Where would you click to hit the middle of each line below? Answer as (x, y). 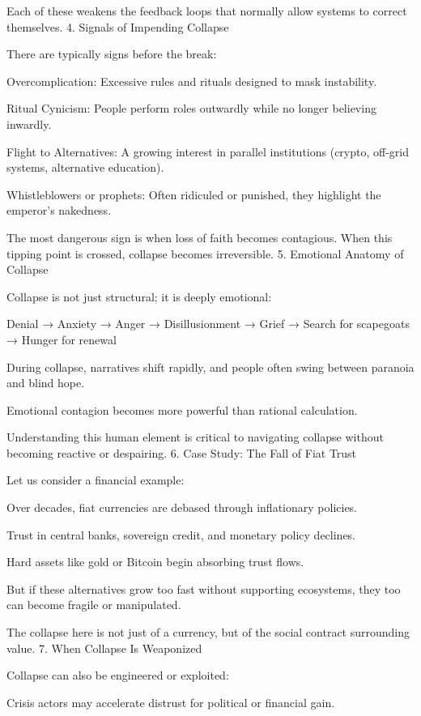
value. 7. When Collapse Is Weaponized (104, 648)
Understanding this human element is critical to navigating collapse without (195, 437)
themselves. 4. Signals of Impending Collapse (118, 26)
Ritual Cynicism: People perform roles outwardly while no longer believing (191, 108)
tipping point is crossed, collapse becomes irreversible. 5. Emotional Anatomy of (205, 253)
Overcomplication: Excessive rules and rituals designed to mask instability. (192, 81)
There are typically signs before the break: (112, 54)
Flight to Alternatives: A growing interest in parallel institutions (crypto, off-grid (208, 151)
